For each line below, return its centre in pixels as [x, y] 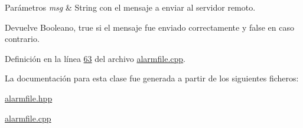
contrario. [22, 39]
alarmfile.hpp [29, 98]
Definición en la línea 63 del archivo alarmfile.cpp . [95, 58]
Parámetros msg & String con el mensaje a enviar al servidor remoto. [130, 7]
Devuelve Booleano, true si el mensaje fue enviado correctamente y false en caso [149, 27]
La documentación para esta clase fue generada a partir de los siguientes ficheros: [152, 78]
